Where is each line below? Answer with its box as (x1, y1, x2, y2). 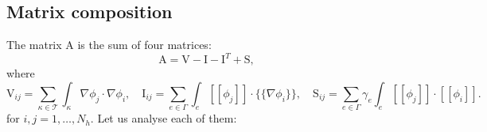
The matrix (6, 36, 62, 53)
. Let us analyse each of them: (90, 110, 237, 126)
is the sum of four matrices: (77, 36, 212, 53)
